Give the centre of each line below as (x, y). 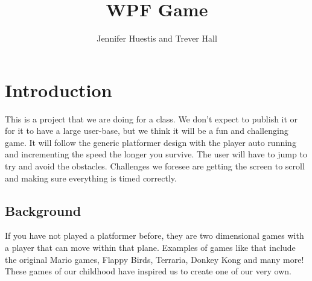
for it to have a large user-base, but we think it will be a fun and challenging (147, 131)
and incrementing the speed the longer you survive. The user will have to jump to (156, 154)
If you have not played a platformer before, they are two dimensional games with (154, 235)
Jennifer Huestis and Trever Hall (157, 38)
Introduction (59, 90)
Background (43, 210)
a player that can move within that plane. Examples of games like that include (150, 248)
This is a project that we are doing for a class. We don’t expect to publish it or (151, 118)
